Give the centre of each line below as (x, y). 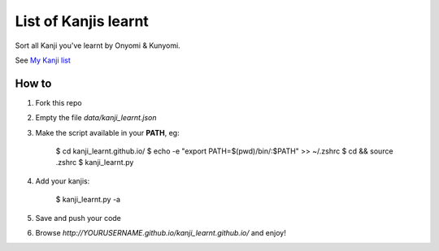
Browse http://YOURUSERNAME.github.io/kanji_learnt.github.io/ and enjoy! (161, 232)
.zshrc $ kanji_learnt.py (95, 162)
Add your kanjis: (63, 181)
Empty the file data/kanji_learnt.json (96, 118)
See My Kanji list (43, 60)
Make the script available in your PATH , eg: (107, 132)
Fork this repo (59, 102)
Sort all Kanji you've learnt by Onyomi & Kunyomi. (98, 45)
